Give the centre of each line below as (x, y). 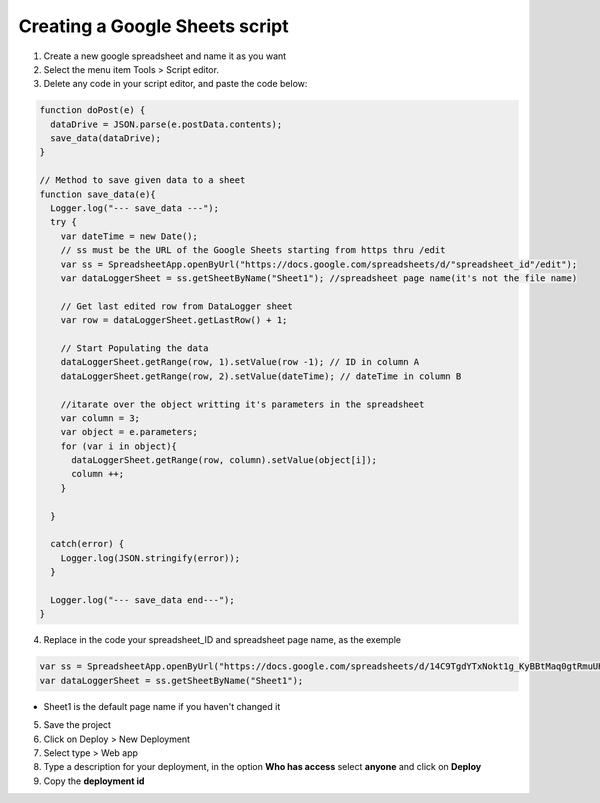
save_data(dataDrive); (106, 138)
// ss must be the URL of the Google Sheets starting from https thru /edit (253, 250)
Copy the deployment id (94, 781)
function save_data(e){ (98, 194)
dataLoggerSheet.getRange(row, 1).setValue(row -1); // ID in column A (240, 362)
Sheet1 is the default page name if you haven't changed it (162, 706)
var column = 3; (100, 418)
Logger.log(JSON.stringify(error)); (150, 558)
